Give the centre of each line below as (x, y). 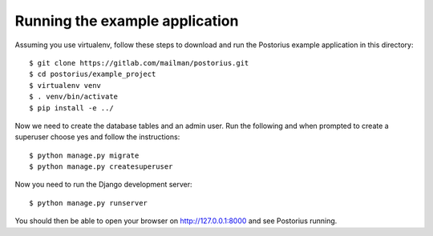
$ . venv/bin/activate (74, 97)
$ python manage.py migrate (84, 155)
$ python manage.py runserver (89, 203)
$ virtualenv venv (65, 85)
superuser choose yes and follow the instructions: (97, 137)
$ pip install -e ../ (71, 108)
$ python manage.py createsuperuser (101, 167)
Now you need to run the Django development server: (103, 185)
